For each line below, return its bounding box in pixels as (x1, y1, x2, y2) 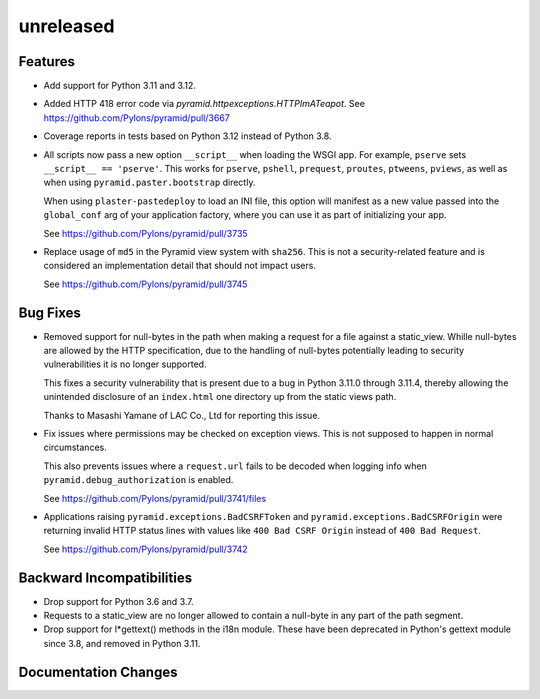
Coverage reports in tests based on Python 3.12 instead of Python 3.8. (43, 130, 332, 142)
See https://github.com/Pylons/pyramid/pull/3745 (43, 278, 248, 290)
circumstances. (43, 441, 107, 454)
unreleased (18, 15, 115, 37)
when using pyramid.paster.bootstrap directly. (43, 176, 256, 189)
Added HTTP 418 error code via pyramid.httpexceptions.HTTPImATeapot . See (43, 98, 365, 110)
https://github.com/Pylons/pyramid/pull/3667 (43, 111, 230, 124)
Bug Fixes (18, 304, 82, 321)
